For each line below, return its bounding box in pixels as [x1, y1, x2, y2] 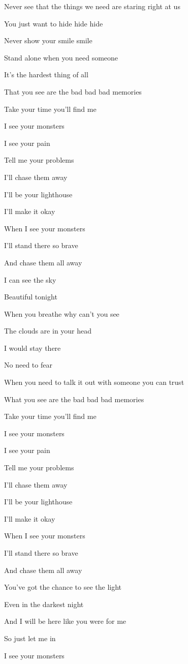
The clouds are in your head [4, 325, 92, 336]
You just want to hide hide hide [4, 18, 103, 28]
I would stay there [4, 342, 61, 353]
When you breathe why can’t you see [4, 308, 119, 319]
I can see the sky [4, 274, 56, 285]
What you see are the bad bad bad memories [4, 394, 144, 404]
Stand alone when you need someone [4, 52, 118, 63]
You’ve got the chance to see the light [4, 582, 122, 592]
